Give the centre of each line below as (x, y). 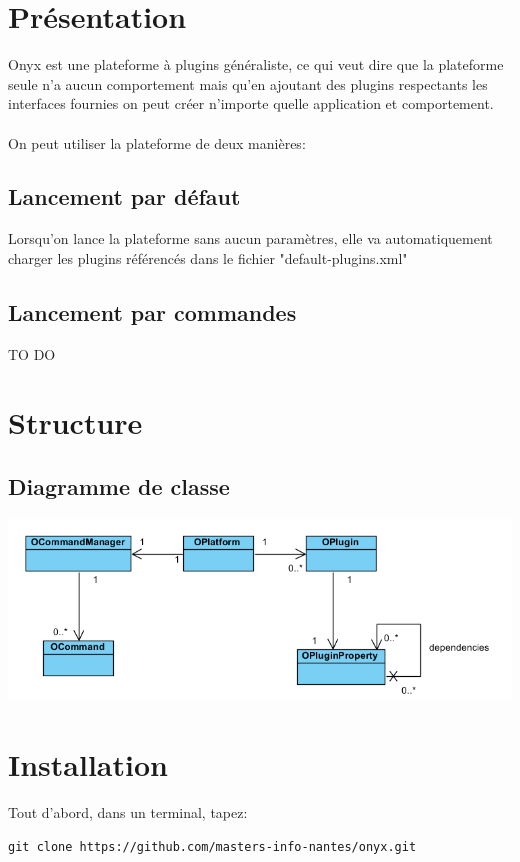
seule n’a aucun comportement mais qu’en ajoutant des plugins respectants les (248, 83)
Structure (75, 422)
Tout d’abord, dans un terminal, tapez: (128, 812)
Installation (88, 764)
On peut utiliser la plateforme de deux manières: (157, 142)
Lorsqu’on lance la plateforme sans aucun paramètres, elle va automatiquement (250, 238)
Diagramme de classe (119, 486)
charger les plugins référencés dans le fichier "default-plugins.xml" (208, 257)
